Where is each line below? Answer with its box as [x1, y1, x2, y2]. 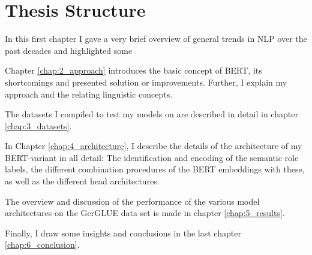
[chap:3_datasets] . [5, 119, 72, 132]
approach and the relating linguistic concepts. [5, 87, 173, 100]
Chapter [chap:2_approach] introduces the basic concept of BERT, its [5, 64, 262, 77]
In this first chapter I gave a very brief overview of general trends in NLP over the [5, 32, 307, 45]
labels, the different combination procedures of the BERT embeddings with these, [5, 163, 305, 175]
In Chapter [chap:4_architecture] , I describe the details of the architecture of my [5, 139, 302, 152]
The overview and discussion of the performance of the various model [5, 195, 260, 207]
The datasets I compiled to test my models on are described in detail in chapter [5, 108, 298, 120]
